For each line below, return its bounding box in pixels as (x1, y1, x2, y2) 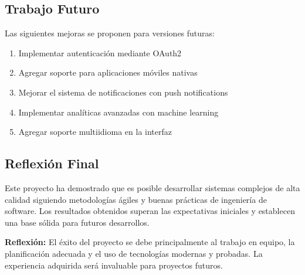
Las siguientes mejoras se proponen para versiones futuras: (5, 27, 215, 39)
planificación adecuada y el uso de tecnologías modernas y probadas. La (5, 247, 263, 259)
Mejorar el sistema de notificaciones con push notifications (18, 86, 228, 98)
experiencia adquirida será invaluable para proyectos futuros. (5, 259, 223, 271)
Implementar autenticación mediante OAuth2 (18, 46, 182, 59)
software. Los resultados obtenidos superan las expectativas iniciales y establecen (5, 205, 295, 217)
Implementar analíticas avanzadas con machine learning (18, 106, 219, 118)
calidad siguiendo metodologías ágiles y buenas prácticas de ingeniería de (5, 193, 267, 205)
